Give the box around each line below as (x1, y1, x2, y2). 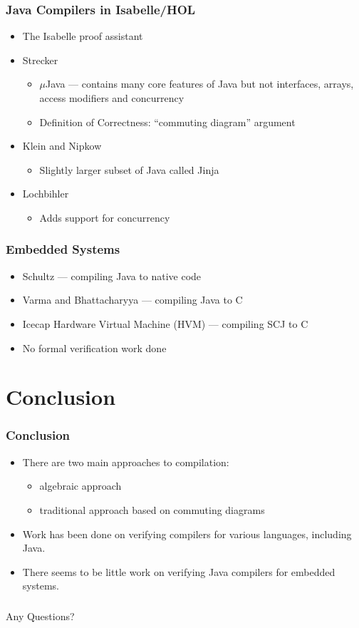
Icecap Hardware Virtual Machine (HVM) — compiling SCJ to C (22, 316, 308, 331)
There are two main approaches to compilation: (22, 454, 229, 469)
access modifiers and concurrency (39, 91, 184, 105)
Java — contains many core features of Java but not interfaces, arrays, (46, 76, 354, 91)
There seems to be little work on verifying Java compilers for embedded (22, 564, 335, 579)
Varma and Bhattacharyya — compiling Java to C (22, 292, 243, 307)
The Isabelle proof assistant (22, 29, 143, 43)
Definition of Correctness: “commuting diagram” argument (39, 114, 296, 129)
